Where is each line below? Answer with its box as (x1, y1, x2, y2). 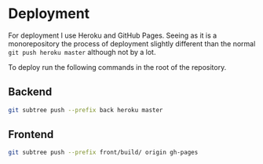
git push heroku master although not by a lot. (8, 47, 156, 56)
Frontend (8, 128, 54, 141)
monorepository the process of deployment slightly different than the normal (8, 38, 256, 48)
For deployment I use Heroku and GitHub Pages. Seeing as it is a (8, 31, 217, 40)
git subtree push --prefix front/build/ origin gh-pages (8, 148, 199, 157)
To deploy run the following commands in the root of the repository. (8, 62, 227, 71)
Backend (8, 86, 53, 99)
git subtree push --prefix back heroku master (8, 106, 163, 114)
